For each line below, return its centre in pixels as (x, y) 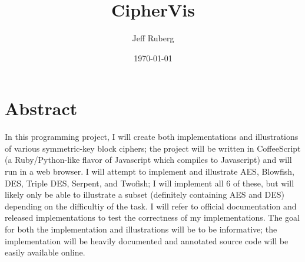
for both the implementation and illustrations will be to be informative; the (141, 229)
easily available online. (45, 252)
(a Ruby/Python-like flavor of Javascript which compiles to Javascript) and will (148, 160)
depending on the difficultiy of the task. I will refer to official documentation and (151, 206)
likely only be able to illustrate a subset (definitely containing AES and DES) (145, 194)
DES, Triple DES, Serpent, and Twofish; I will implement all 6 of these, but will (150, 183)
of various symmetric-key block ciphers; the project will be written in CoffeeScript (153, 148)
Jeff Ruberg (153, 38)
